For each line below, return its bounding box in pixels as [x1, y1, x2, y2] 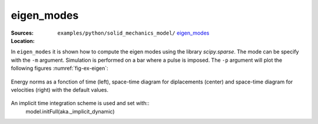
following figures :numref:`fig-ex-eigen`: [11, 65, 108, 72]
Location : [11, 37, 35, 44]
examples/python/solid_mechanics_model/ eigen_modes [57, 29, 210, 36]
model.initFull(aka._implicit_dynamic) [25, 108, 115, 115]
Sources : [11, 29, 34, 36]
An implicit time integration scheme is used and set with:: [11, 100, 150, 107]
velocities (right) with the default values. [11, 86, 109, 93]
